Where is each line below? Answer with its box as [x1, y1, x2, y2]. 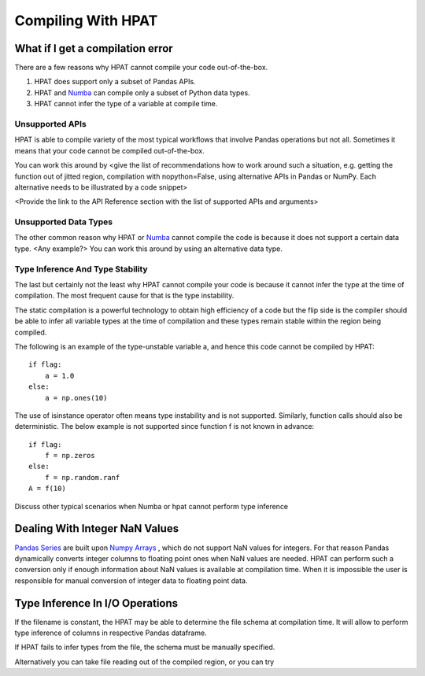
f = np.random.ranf [44, 473, 120, 482]
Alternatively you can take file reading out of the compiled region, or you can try [14, 657, 275, 667]
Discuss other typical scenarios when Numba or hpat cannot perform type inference [14, 501, 289, 511]
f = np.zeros [44, 451, 95, 460]
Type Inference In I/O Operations [14, 597, 179, 610]
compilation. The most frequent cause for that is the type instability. [14, 291, 235, 301]
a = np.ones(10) [44, 393, 108, 402]
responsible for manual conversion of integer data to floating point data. [14, 575, 248, 585]
